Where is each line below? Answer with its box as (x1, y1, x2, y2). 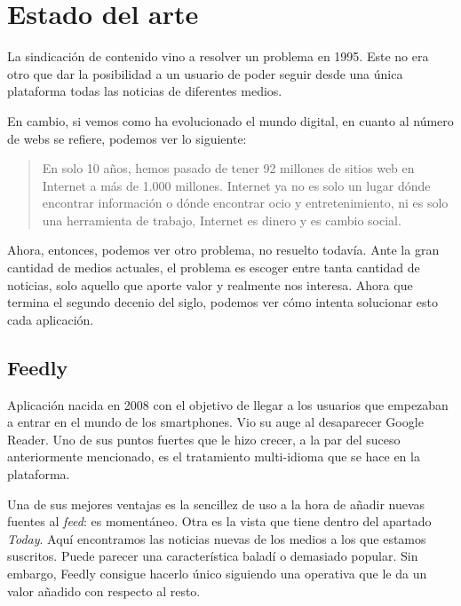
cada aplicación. (7, 310, 94, 328)
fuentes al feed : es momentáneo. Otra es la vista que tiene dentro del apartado (7, 512, 432, 531)
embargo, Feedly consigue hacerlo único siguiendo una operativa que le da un (7, 563, 427, 582)
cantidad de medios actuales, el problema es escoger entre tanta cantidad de (7, 258, 420, 277)
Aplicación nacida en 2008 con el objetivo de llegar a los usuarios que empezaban (7, 395, 449, 413)
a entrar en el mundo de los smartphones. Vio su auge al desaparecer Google (7, 413, 424, 431)
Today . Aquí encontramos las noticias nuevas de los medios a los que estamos (7, 529, 426, 547)
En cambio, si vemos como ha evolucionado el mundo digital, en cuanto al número (7, 111, 454, 130)
